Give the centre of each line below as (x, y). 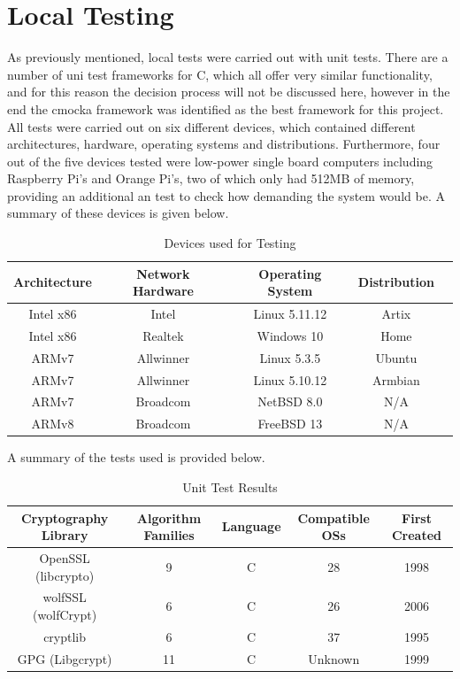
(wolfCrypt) (65, 615)
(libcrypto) (65, 575)
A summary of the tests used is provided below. (136, 457)
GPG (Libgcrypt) (65, 658)
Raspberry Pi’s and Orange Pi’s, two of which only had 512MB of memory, (211, 178)
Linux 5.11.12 (290, 314)
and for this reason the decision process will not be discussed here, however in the (229, 92)
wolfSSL (65, 597)
